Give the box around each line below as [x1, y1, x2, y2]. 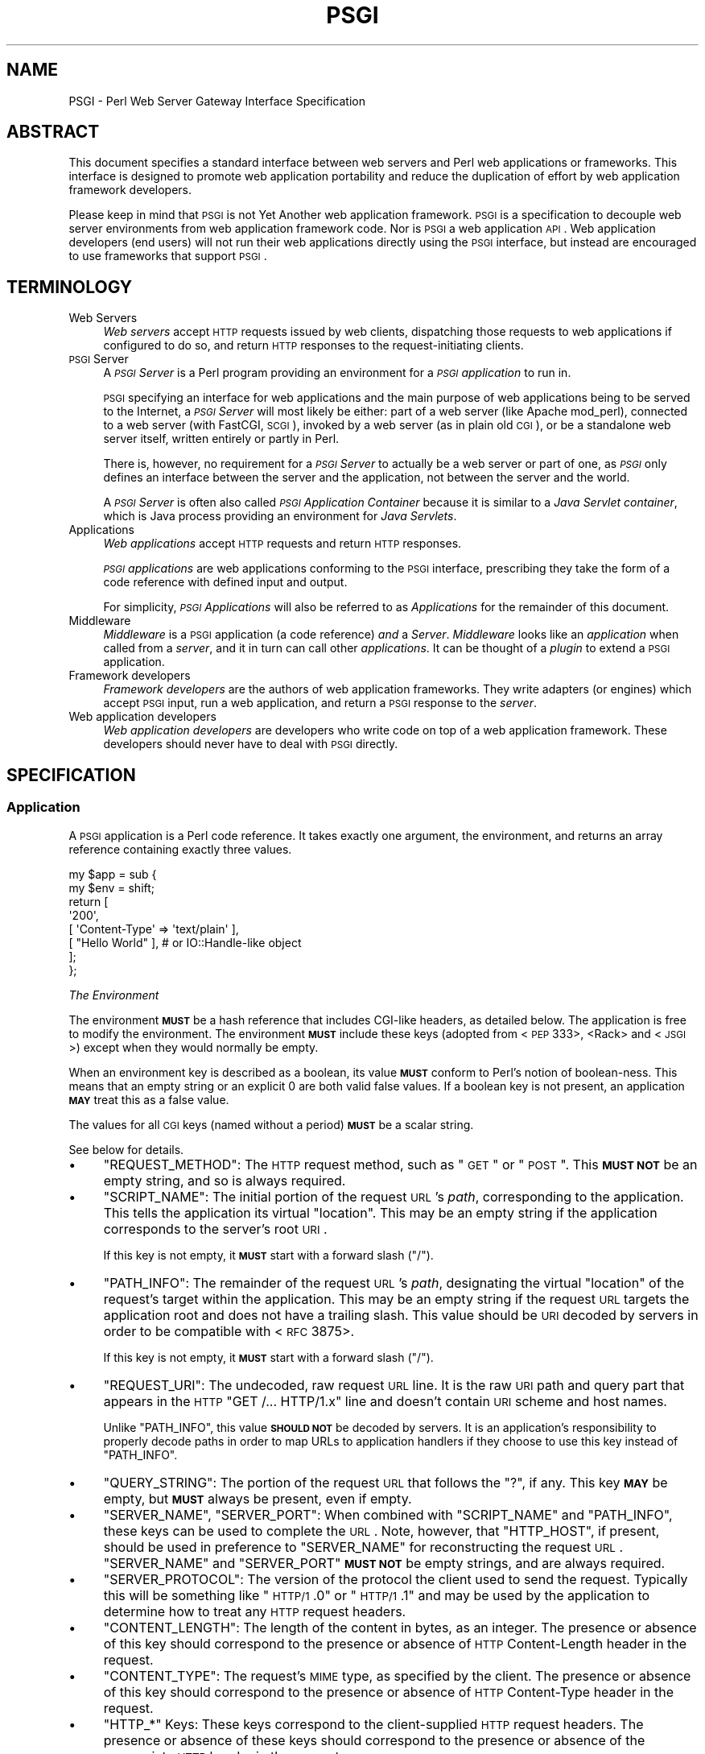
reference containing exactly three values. [68, 842, 292, 856]
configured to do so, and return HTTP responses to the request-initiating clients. [103, 338, 524, 353]
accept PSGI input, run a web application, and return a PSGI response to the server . [103, 696, 537, 710]
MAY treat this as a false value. [68, 1092, 229, 1107]
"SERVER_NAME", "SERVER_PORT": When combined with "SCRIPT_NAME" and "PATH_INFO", [103, 1506, 673, 1523]
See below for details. [68, 1142, 184, 1156]
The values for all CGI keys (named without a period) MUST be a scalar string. [68, 1117, 474, 1131]
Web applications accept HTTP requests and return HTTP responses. [103, 536, 462, 551]
